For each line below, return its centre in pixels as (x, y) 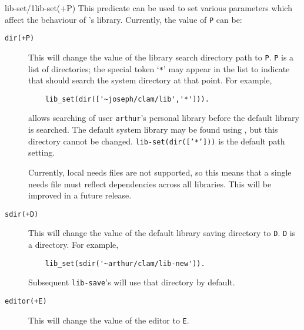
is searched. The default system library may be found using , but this (153, 129)
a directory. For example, (74, 245)
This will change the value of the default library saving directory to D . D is (162, 233)
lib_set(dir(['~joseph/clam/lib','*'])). (127, 99)
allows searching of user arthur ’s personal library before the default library (164, 118)
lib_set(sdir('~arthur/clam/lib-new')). (125, 263)
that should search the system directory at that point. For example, (150, 80)
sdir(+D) (22, 214)
